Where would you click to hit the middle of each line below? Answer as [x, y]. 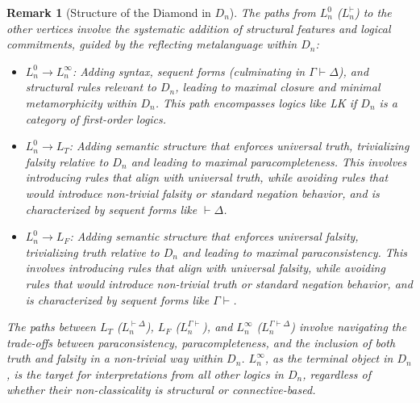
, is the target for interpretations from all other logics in [145, 374]
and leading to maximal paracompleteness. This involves [269, 161]
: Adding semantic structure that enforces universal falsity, [214, 236]
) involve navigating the [349, 327]
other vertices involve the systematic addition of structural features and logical [199, 28]
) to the [373, 12]
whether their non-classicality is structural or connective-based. [161, 390]
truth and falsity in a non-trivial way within [115, 358]
